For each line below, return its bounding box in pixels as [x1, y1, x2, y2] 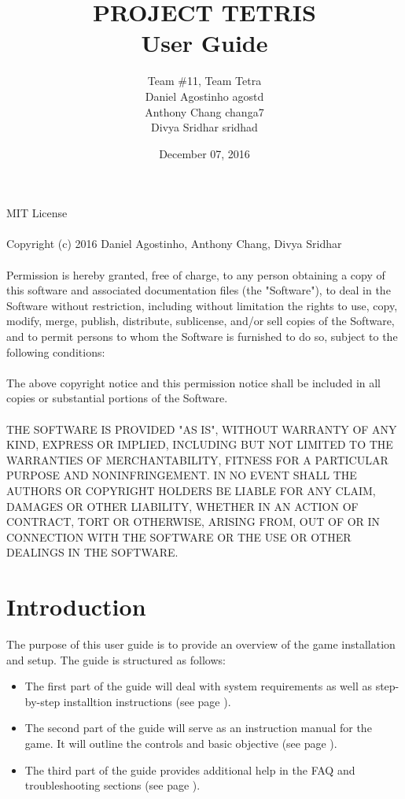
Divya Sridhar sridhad [151, 119, 258, 135]
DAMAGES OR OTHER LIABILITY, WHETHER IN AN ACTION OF [6, 498, 359, 514]
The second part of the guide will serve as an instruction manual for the [24, 719, 372, 736]
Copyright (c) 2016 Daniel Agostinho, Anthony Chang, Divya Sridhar [6, 235, 342, 252]
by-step [24, 693, 61, 709]
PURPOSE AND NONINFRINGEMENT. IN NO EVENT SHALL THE [6, 467, 357, 483]
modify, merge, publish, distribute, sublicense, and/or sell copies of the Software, [6, 313, 395, 329]
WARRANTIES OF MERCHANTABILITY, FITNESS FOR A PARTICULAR [6, 451, 388, 468]
